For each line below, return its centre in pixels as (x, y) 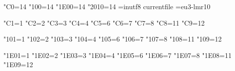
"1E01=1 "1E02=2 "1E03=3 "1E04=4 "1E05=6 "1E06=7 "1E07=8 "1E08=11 (117, 55)
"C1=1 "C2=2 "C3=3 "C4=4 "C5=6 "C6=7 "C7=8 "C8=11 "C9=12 (104, 22)
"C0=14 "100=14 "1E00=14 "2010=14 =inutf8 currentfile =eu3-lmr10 (107, 6)
